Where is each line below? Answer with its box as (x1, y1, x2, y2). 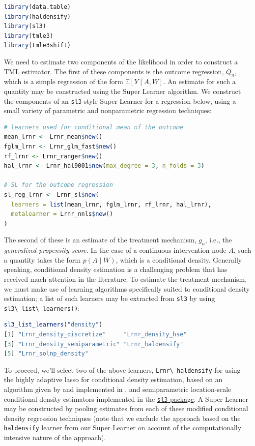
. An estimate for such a (163, 76, 236, 87)
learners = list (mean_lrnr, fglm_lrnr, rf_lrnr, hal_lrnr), (11, 201, 212, 208)
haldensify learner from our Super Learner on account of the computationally (4, 422, 242, 433)
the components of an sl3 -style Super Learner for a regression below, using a (4, 95, 236, 106)
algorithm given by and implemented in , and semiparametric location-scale (4, 384, 231, 394)
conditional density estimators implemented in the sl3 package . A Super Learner (4, 393, 248, 404)
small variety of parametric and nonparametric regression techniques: (4, 105, 212, 116)
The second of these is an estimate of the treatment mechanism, (4, 235, 197, 245)
